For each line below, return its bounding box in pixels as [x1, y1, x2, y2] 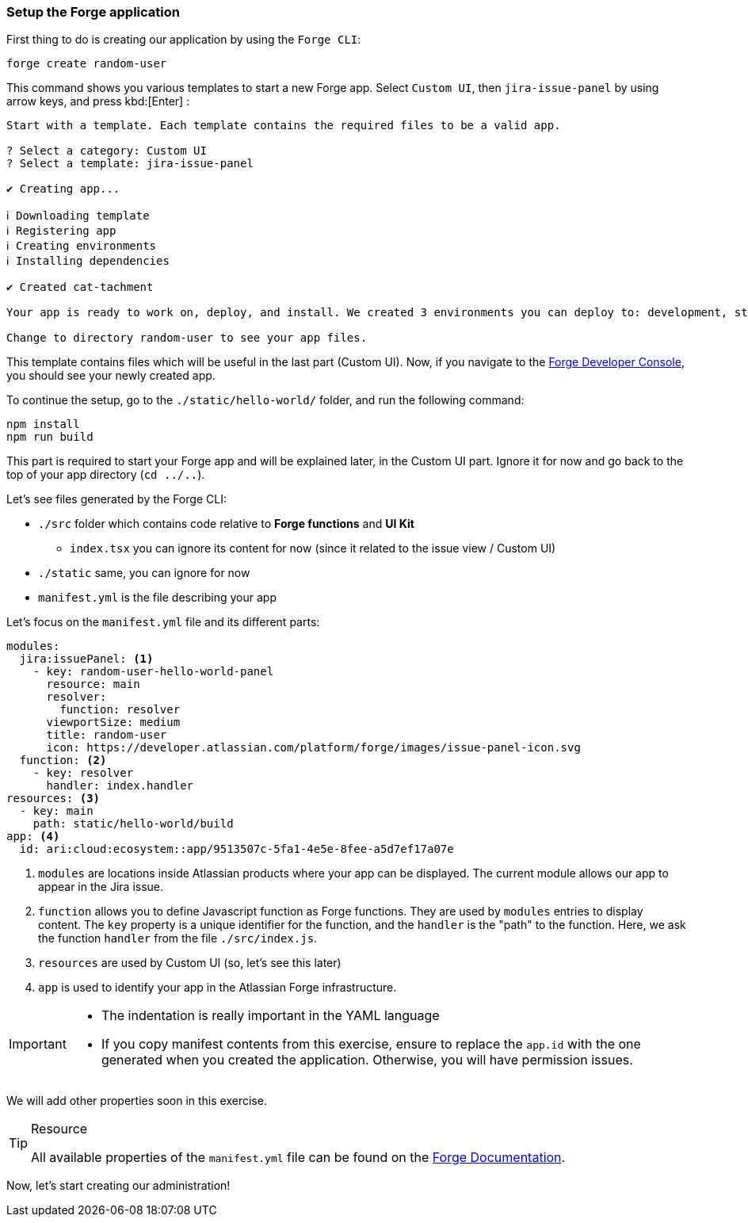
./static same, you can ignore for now [38, 566, 250, 580]
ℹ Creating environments [6, 239, 157, 253]
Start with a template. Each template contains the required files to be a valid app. [6, 119, 561, 132]
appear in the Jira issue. [38, 880, 164, 894]
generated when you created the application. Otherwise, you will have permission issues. [101, 1052, 633, 1068]
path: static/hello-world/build [32, 817, 234, 831]
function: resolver [59, 703, 181, 717]
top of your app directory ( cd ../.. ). [6, 468, 205, 482]
